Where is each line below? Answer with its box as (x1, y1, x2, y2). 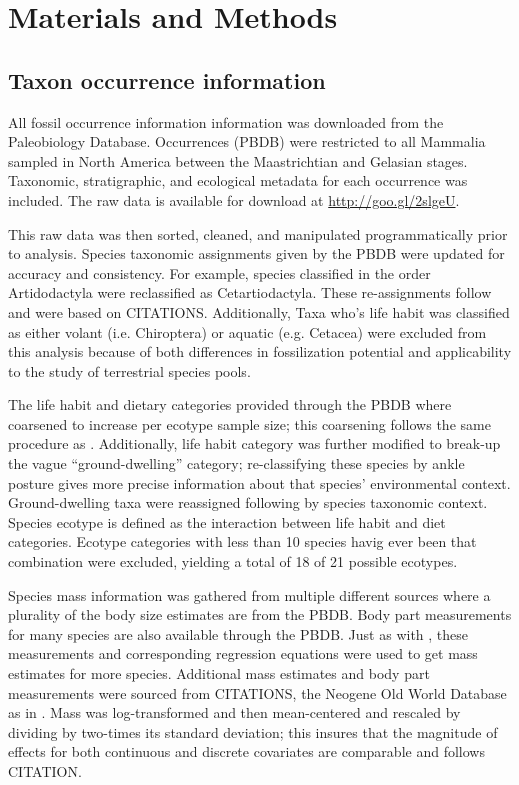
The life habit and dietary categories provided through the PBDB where (8, 394, 452, 415)
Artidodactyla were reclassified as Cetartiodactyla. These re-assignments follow (8, 282, 492, 303)
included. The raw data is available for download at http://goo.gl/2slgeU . (8, 189, 460, 210)
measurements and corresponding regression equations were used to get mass (8, 643, 478, 664)
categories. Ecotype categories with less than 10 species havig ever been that (8, 531, 477, 552)
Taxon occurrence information (8, 64, 326, 95)
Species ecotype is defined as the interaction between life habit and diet (8, 511, 446, 532)
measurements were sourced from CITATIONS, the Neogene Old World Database (8, 682, 507, 703)
